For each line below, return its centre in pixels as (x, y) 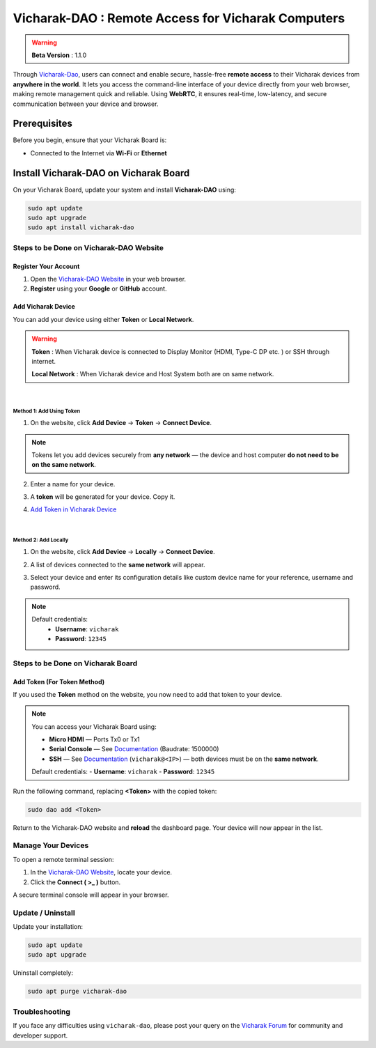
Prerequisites (42, 124)
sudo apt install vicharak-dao (81, 228)
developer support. (40, 1035)
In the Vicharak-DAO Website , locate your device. (101, 872)
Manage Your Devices (51, 845)
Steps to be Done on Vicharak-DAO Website (88, 247)
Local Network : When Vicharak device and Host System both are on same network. (153, 374)
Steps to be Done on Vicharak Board (75, 663)
